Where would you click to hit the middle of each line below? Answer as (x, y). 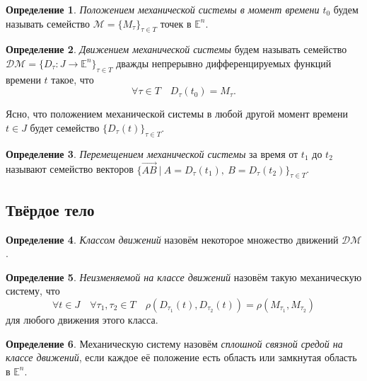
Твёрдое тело (50, 209)
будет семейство (65, 127)
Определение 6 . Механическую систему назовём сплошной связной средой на (174, 343)
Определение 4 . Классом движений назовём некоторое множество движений (172, 239)
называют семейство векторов (70, 169)
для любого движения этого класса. (82, 319)
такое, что (72, 79)
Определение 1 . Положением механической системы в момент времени (163, 9)
